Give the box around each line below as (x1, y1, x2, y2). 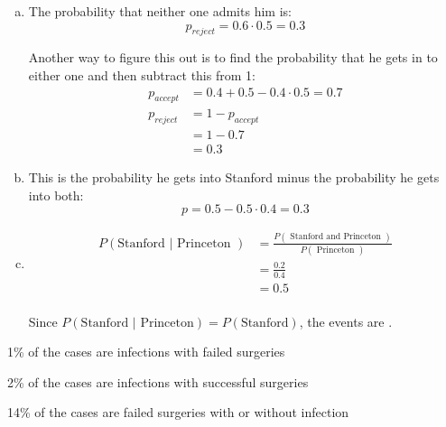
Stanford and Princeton (290, 232, 381, 242)
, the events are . (299, 311, 393, 330)
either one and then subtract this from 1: (28, 65, 256, 84)
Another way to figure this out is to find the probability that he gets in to (28, 48, 438, 67)
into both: (28, 185, 84, 204)
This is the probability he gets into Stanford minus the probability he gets (28, 168, 440, 187)
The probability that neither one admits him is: (28, 2, 292, 20)
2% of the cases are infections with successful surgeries (7, 372, 309, 391)
